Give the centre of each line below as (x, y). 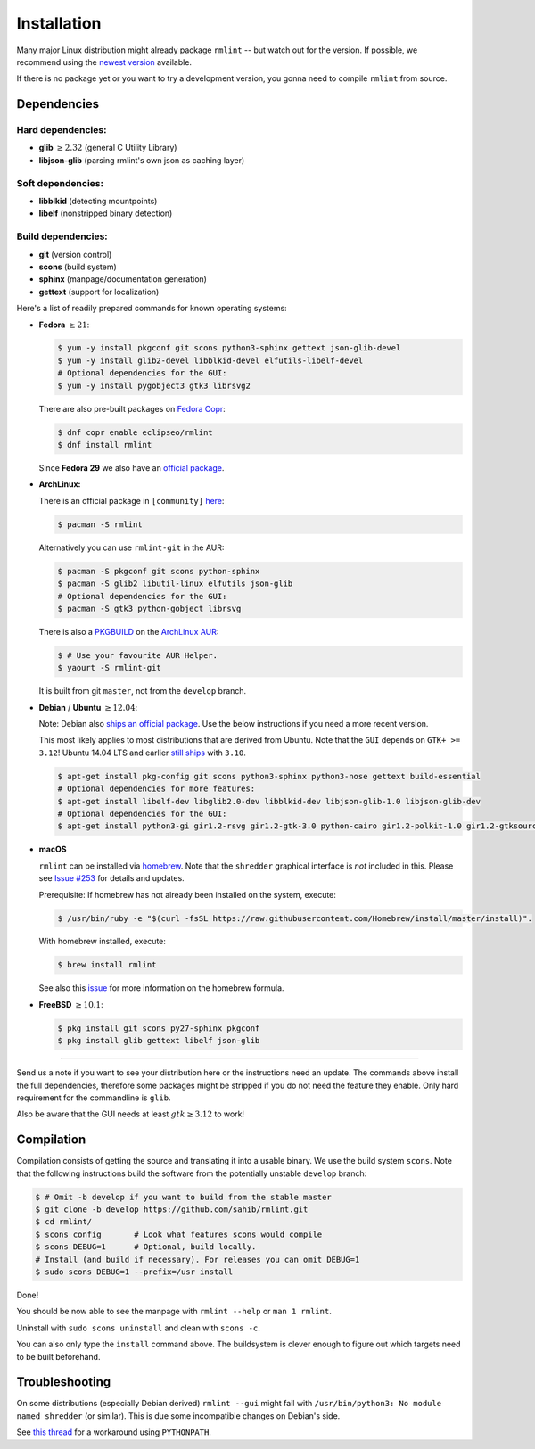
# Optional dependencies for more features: (156, 789)
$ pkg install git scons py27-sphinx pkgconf (159, 1028)
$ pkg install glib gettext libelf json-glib (159, 1041)
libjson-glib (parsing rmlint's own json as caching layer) (142, 160)
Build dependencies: (62, 236)
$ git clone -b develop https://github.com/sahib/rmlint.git (172, 1210)
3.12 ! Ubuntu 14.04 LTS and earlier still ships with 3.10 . (143, 753)
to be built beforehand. (58, 1356)
